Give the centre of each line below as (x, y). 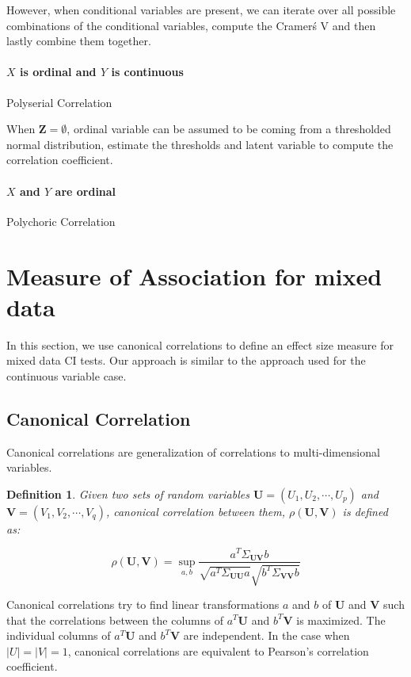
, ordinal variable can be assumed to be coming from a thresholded (229, 129)
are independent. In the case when (266, 635)
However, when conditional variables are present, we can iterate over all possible (201, 10)
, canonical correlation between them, (196, 511)
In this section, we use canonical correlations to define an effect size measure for (200, 344)
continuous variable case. (67, 375)
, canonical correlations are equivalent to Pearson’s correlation (218, 650)
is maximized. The (341, 620)
